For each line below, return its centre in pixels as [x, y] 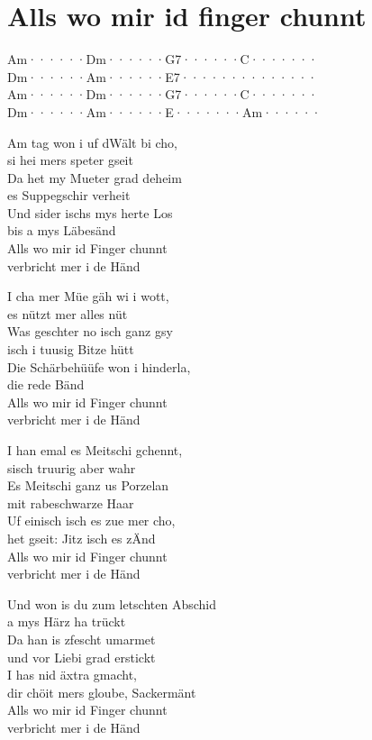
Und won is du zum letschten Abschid [112, 603]
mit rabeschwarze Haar [71, 502]
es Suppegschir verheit [69, 195]
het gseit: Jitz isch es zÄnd [82, 538]
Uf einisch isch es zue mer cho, [91, 521]
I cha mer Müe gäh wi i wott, [88, 296]
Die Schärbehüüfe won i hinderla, [99, 366]
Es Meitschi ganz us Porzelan [88, 485]
